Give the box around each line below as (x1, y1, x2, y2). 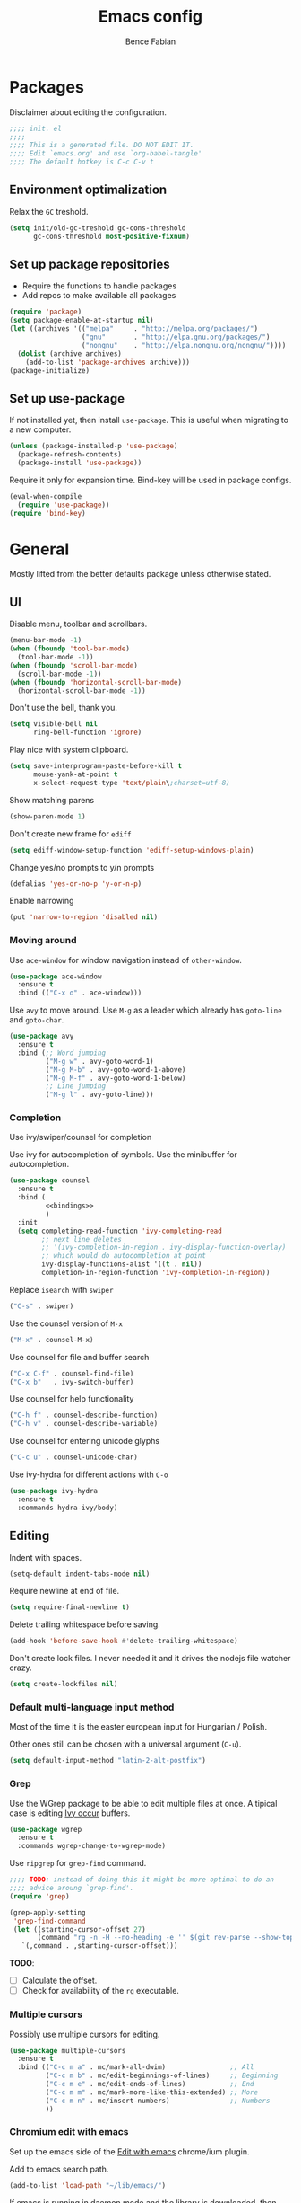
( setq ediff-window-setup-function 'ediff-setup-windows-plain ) (9, 845, 254, 854)
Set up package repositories (9, 257, 170, 272)
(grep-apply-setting (9, 1907, 87, 1917)
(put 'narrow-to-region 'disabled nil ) (9, 913, 159, 922)
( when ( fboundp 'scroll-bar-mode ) (9, 660, 139, 670)
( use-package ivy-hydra (9, 1487, 99, 1496)
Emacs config (98, 6, 203, 27)
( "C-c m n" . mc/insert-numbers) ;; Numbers (45, 2096, 271, 2105)
